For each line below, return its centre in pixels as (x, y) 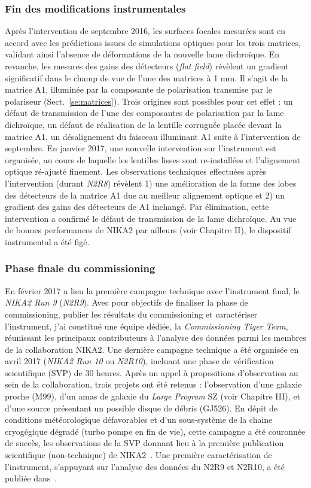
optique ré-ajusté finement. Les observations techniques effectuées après (136, 171)
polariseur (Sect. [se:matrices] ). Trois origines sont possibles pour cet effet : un (149, 101)
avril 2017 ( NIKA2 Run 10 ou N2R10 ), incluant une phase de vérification (139, 361)
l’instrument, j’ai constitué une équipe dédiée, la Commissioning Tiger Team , (147, 326)
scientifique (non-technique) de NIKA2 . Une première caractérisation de (138, 455)
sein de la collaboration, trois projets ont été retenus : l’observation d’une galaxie (153, 384)
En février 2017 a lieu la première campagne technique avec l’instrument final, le (152, 290)
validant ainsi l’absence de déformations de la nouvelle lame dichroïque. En (142, 54)
